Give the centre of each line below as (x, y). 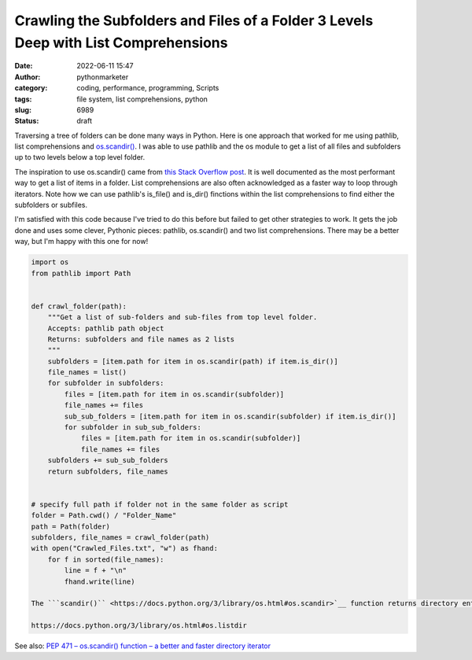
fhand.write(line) (100, 581)
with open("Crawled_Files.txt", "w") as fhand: (124, 548)
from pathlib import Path (81, 273)
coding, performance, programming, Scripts (148, 88)
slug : (23, 109)
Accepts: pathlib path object (106, 328)
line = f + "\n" (96, 571)
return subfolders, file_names (108, 471)
